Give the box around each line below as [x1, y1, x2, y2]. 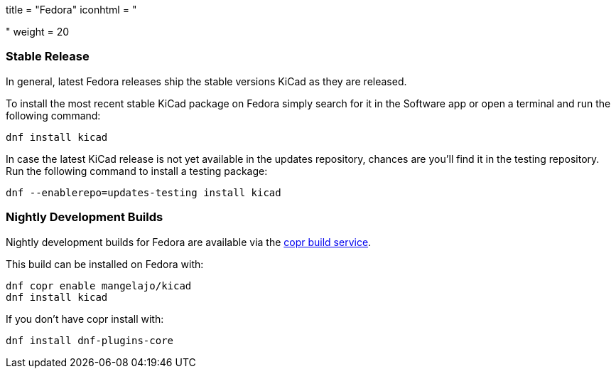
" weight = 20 [6, 26, 70, 38]
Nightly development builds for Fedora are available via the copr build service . [6, 235, 372, 248]
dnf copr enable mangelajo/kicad [6, 279, 192, 292]
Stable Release [6, 49, 90, 64]
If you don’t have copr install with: [6, 312, 164, 325]
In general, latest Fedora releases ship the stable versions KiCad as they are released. [6, 75, 407, 87]
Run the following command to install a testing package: [6, 164, 268, 177]
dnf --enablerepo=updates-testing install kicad [6, 186, 281, 198]
